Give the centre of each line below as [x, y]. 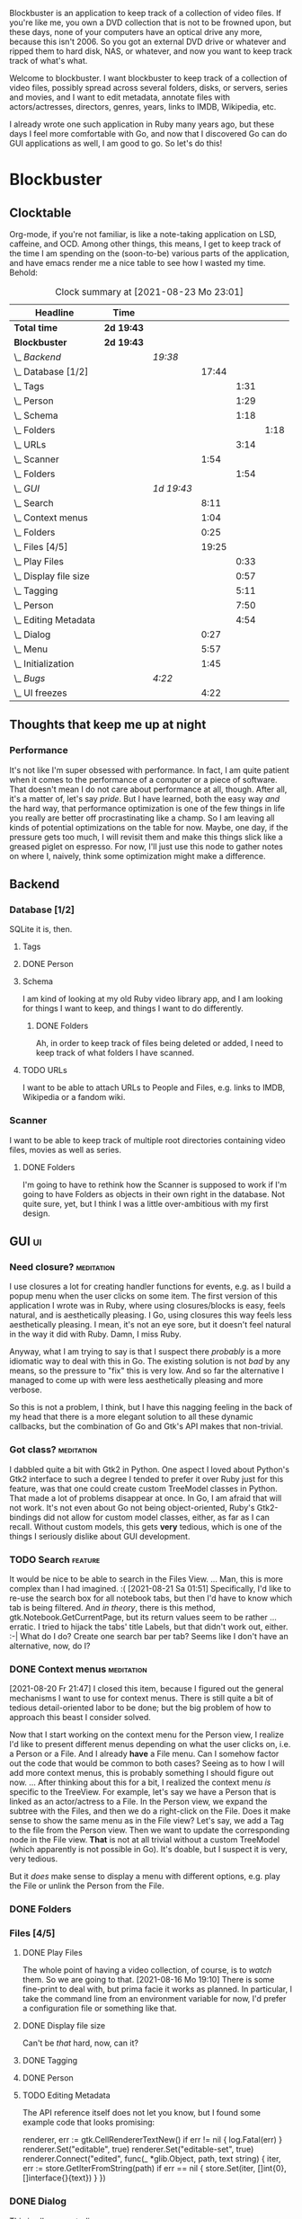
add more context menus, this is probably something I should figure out [142, 1773]
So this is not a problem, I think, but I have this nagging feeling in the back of [151, 1407]
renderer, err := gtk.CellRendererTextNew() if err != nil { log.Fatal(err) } [152, 2140]
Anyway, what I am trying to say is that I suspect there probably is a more [145, 1352]
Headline [54, 312]
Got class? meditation [53, 1450]
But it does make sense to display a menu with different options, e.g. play [145, 1877]
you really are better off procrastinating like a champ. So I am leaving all [142, 818]
